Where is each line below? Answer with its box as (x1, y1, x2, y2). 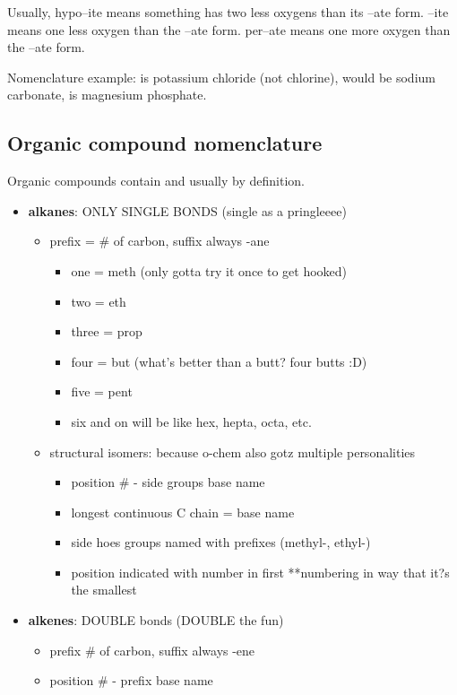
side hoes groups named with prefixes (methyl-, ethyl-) (71, 533, 371, 552)
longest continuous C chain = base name (71, 502, 295, 521)
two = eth (71, 291, 126, 310)
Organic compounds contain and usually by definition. (7, 171, 305, 190)
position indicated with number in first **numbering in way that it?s (71, 562, 450, 581)
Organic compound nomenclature (7, 129, 323, 157)
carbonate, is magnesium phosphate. (7, 85, 207, 104)
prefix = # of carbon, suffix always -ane (49, 231, 270, 250)
